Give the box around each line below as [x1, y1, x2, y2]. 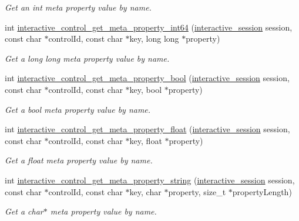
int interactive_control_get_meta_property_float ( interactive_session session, [5, 123, 290, 135]
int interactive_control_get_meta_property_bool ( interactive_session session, [5, 72, 290, 84]
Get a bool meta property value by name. [5, 103, 151, 115]
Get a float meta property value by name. [5, 154, 153, 166]
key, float [129, 134, 162, 146]
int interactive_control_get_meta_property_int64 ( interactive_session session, [5, 21, 293, 33]
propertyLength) [232, 185, 292, 197]
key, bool [129, 83, 162, 95]
